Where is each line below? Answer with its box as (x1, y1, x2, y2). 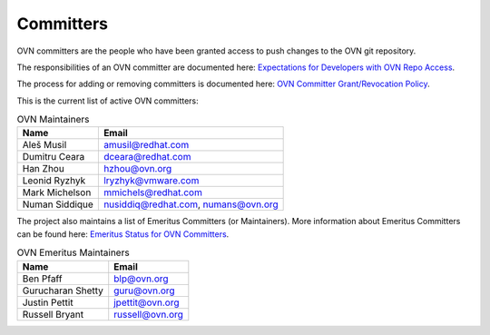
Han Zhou (22, 163, 65, 175)
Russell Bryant (22, 308, 84, 320)
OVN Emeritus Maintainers (16, 246, 131, 259)
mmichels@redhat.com (103, 186, 203, 199)
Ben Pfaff (22, 272, 63, 285)
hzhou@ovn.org (103, 163, 172, 175)
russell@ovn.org (113, 308, 183, 320)
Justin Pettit (22, 296, 73, 309)
